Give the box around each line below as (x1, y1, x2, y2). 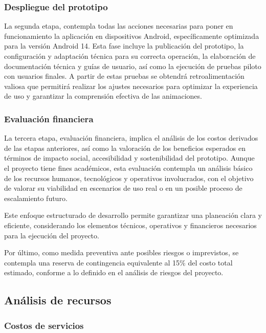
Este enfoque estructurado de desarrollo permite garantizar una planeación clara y (4, 210, 262, 220)
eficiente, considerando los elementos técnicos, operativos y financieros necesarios (4, 219, 257, 230)
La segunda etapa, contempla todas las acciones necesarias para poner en (4, 20, 233, 31)
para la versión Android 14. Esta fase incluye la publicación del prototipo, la (4, 40, 244, 51)
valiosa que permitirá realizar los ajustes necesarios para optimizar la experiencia (4, 80, 258, 91)
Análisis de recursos (4, 292, 112, 308)
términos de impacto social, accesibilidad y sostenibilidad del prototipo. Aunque (4, 152, 255, 163)
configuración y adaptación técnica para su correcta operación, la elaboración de (4, 51, 256, 61)
